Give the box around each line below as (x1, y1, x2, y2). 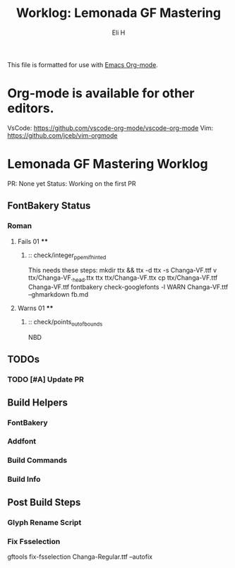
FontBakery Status (7, 200, 91, 212)
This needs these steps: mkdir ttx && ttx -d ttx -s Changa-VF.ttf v (28, 266, 217, 275)
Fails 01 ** (17, 237, 48, 245)
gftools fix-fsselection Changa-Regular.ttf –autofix (7, 552, 153, 561)
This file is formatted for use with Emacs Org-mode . (7, 60, 159, 69)
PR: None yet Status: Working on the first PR (7, 179, 136, 188)
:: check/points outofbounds (28, 318, 103, 328)
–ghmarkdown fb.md (28, 290, 89, 299)
